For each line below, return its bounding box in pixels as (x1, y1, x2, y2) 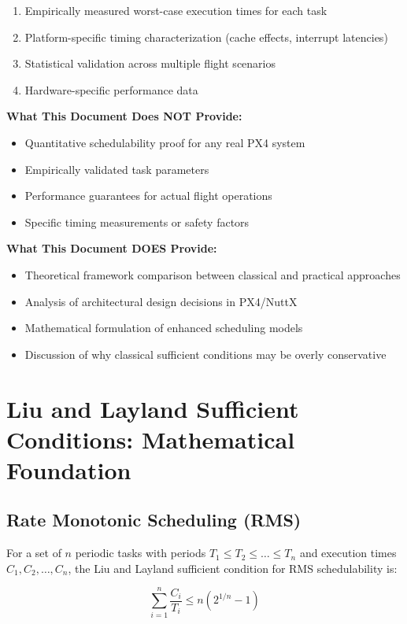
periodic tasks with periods (75, 545, 206, 561)
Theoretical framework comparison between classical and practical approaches (24, 266, 401, 282)
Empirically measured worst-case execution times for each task (24, 2, 327, 18)
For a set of (6, 545, 61, 561)
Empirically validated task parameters (24, 161, 209, 177)
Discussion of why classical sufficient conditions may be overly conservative (24, 345, 387, 362)
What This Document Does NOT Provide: (6, 108, 242, 124)
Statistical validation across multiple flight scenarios (24, 55, 276, 72)
